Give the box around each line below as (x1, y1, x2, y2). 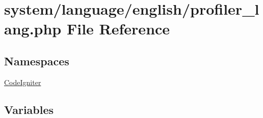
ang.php (4, 18, 62, 39)
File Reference (66, 18, 170, 39)
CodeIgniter (4, 76, 41, 87)
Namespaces (4, 53, 69, 68)
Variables (4, 101, 54, 117)
